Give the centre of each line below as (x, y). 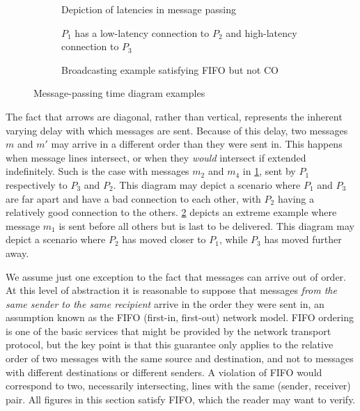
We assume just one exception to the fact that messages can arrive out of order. (176, 276)
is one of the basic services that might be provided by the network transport (169, 331)
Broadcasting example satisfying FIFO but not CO (170, 69)
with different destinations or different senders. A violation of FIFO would (164, 372)
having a (296, 198)
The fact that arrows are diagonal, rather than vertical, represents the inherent (174, 116)
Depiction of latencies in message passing (149, 9)
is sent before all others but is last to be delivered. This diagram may (206, 225)
